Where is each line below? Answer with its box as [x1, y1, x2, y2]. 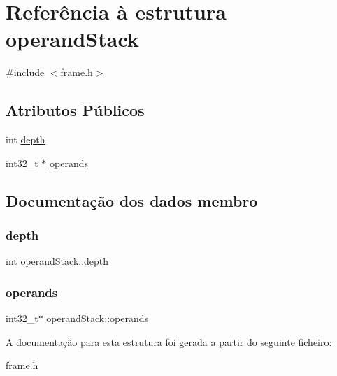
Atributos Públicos [6, 99, 145, 121]
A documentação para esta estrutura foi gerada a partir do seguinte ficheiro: [6, 334, 332, 349]
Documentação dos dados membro [6, 189, 258, 211]
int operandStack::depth [6, 254, 109, 268]
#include [6, 65, 45, 80]
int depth [6, 132, 45, 147]
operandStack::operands [46, 311, 148, 326]
